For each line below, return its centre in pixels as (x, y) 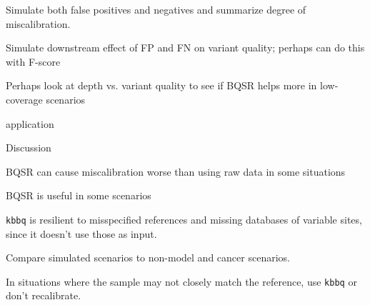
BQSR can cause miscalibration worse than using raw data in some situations (176, 171)
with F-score (33, 61)
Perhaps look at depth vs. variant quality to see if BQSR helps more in (161, 85)
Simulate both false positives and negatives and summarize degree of (156, 9)
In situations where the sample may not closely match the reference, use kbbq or (181, 281)
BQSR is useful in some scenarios (79, 195)
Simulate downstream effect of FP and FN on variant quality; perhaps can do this (185, 47)
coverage (24, 99)
